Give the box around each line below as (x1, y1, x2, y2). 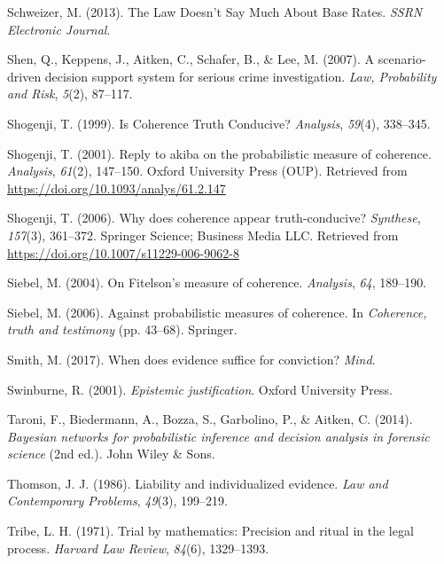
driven (7, 67, 42, 85)
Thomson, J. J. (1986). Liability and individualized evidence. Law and (7, 474, 388, 492)
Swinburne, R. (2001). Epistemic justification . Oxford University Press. (7, 380, 393, 398)
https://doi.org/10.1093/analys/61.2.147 (7, 178, 226, 197)
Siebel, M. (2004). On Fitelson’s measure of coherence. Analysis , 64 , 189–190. (7, 273, 427, 292)
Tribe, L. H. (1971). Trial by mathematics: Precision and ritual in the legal (7, 521, 414, 540)
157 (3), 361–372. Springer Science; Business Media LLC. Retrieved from (7, 225, 399, 244)
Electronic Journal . (7, 20, 111, 38)
